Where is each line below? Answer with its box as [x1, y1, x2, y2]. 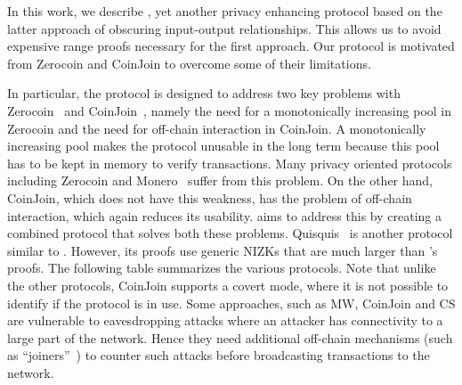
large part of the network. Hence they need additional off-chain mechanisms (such [7, 328, 453, 347]
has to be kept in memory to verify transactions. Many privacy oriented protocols [7, 153, 452, 172]
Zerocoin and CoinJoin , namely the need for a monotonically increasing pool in [7, 101, 452, 119]
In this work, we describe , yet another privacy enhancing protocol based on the [7, 2, 442, 20]
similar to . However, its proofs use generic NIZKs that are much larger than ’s [7, 241, 438, 259]
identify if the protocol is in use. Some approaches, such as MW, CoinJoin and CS [7, 293, 456, 312]
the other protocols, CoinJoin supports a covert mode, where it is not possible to [7, 275, 449, 294]
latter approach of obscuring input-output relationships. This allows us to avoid [7, 19, 442, 37]
